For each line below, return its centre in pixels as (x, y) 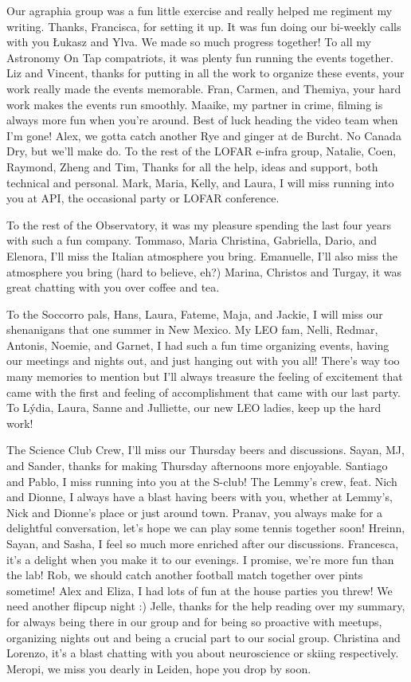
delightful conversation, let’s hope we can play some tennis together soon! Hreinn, (206, 528)
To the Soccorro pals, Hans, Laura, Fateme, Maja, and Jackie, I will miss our (195, 314)
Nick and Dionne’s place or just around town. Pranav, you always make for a (195, 512)
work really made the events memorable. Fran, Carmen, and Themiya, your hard (204, 88)
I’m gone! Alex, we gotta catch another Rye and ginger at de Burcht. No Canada (204, 135)
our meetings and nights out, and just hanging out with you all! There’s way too (203, 361)
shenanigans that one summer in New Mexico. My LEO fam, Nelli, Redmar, (192, 329)
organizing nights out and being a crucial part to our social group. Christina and (204, 637)
